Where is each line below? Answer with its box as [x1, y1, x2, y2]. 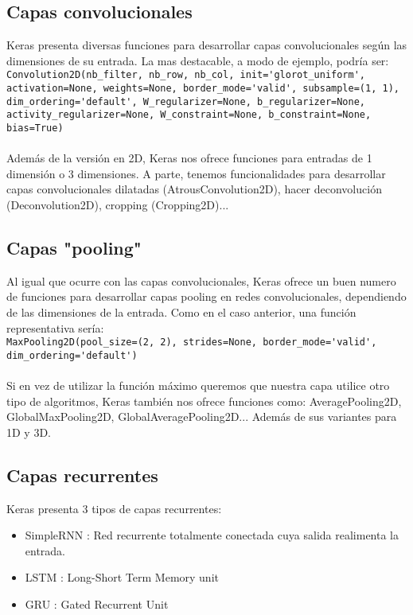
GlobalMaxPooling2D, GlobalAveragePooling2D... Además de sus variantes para [6, 408, 397, 425]
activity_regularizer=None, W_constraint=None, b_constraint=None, [6, 109, 372, 121]
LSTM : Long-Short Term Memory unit [25, 569, 219, 586]
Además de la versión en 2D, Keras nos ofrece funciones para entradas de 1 [6, 150, 372, 166]
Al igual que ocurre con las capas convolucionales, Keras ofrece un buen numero [6, 272, 396, 289]
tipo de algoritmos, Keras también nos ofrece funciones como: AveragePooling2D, [6, 392, 402, 409]
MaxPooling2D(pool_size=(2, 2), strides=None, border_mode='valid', [6, 337, 377, 348]
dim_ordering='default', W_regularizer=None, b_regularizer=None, [6, 95, 366, 107]
